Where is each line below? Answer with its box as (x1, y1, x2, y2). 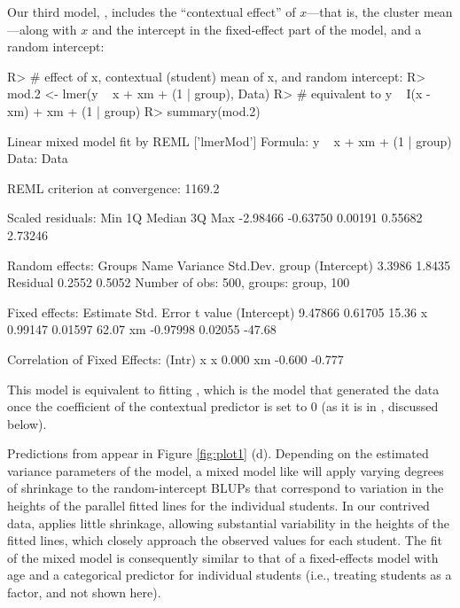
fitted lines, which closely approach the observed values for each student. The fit (7, 531, 442, 550)
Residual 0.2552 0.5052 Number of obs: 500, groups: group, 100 (7, 273, 350, 292)
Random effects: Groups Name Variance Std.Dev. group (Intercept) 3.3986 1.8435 (7, 255, 451, 274)
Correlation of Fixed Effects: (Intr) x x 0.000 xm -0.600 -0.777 (7, 349, 344, 368)
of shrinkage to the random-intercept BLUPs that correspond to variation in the (7, 479, 444, 497)
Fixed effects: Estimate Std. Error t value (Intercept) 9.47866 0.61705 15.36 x (7, 302, 428, 321)
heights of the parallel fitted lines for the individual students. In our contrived (7, 496, 430, 515)
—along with (7, 19, 77, 38)
